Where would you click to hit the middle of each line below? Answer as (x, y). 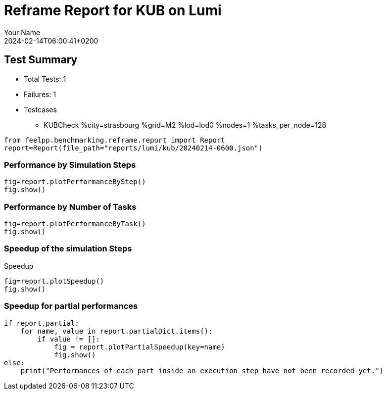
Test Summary (41, 60)
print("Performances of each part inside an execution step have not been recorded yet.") (202, 370)
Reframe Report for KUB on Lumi (113, 10)
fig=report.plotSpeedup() (54, 281)
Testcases (40, 109)
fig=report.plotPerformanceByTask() (75, 224)
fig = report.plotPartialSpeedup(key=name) (140, 347)
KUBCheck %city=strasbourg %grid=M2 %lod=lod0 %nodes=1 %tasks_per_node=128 (185, 125)
